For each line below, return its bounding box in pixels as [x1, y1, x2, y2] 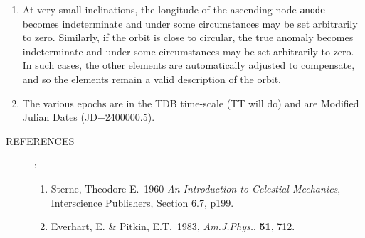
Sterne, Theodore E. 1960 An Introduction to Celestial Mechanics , [51, 181, 341, 195]
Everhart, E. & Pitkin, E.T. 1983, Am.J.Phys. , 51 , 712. [51, 219, 295, 234]
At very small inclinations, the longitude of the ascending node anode [22, 2, 326, 16]
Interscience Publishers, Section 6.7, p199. [51, 195, 234, 210]
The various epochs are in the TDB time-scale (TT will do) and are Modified [22, 95, 359, 110]
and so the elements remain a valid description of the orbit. [22, 72, 281, 87]
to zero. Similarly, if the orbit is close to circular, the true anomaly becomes [22, 30, 354, 45]
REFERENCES [6, 133, 75, 148]
